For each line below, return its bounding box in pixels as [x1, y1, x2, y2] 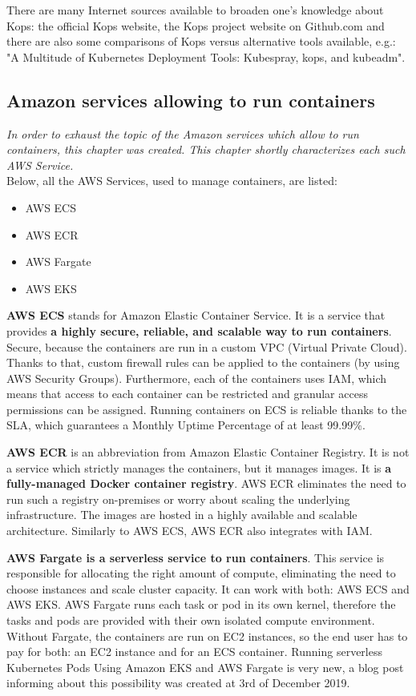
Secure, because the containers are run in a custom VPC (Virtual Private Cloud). [6, 338, 407, 355]
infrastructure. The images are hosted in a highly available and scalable [6, 506, 357, 523]
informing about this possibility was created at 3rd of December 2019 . [6, 674, 350, 691]
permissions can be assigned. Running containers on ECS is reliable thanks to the [6, 400, 407, 417]
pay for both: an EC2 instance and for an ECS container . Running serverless [6, 643, 382, 660]
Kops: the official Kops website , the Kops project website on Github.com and [6, 17, 385, 34]
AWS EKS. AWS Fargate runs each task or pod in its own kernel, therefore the [6, 596, 396, 613]
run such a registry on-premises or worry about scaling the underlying [6, 490, 350, 507]
